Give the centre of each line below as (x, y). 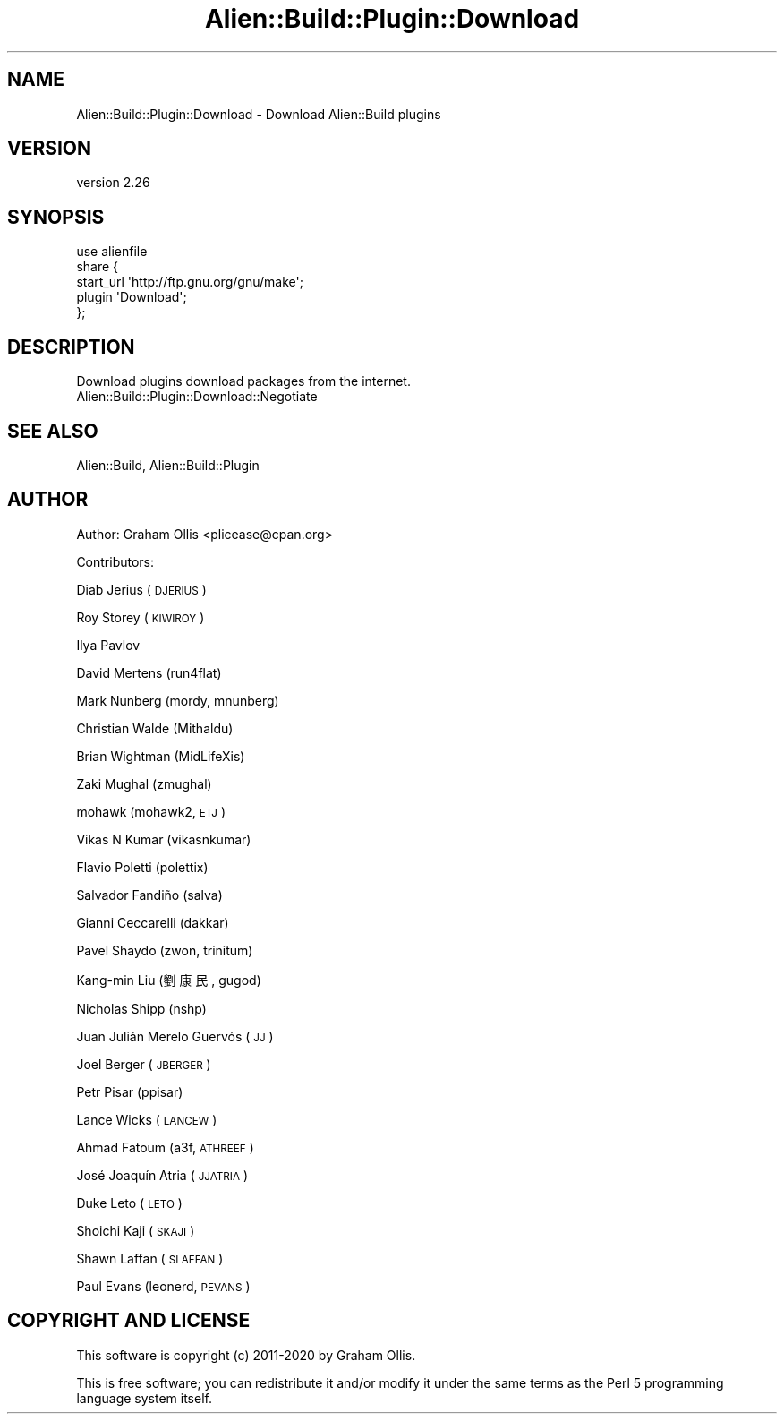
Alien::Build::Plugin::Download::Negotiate (197, 397)
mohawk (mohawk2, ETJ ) (151, 811)
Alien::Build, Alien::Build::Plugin (168, 465)
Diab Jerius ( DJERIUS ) (141, 589)
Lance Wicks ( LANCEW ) (147, 1119)
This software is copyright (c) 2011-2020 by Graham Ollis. (246, 1355)
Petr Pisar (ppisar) (130, 1091)
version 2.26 (113, 183)
